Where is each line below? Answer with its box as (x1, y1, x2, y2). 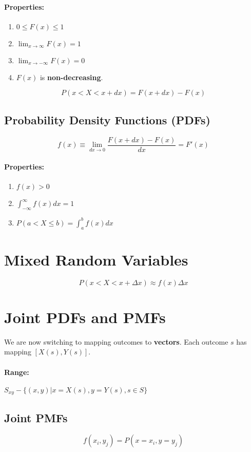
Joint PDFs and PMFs (4, 306, 166, 327)
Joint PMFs (4, 409, 68, 425)
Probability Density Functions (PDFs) (4, 111, 210, 127)
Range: (4, 366, 29, 377)
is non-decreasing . (40, 71, 103, 82)
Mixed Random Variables (4, 249, 188, 270)
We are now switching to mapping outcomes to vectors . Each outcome (4, 336, 228, 347)
